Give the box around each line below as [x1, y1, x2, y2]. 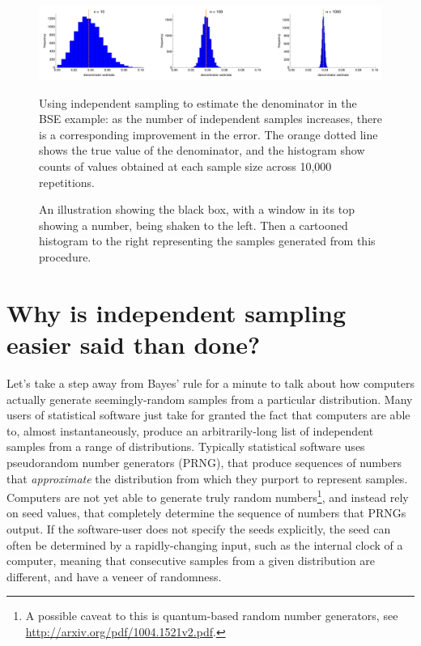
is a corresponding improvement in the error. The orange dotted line [39, 125, 378, 142]
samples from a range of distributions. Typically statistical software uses [6, 438, 365, 455]
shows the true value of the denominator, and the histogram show [39, 142, 365, 159]
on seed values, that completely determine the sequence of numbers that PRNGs [6, 504, 406, 521]
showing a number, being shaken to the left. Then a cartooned [39, 216, 348, 233]
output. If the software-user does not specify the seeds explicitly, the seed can [6, 520, 391, 537]
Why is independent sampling [6, 295, 347, 329]
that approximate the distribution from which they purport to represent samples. [6, 470, 408, 487]
